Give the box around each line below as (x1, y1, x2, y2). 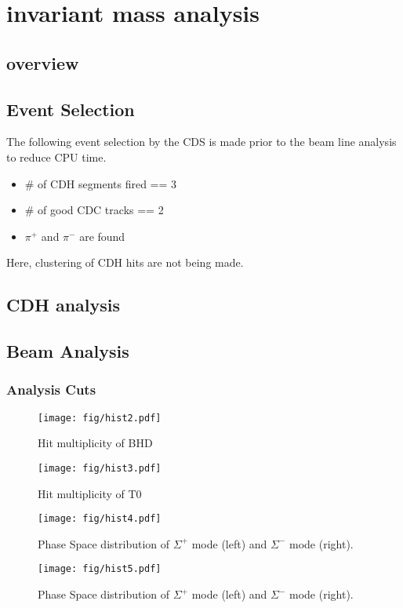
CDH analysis (6, 293, 121, 317)
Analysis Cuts (6, 380, 96, 399)
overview (6, 50, 79, 75)
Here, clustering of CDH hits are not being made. (6, 254, 244, 271)
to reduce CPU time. (6, 148, 107, 165)
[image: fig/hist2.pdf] (38, 412, 162, 424)
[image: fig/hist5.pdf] (38, 563, 162, 575)
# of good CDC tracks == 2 (24, 202, 164, 218)
